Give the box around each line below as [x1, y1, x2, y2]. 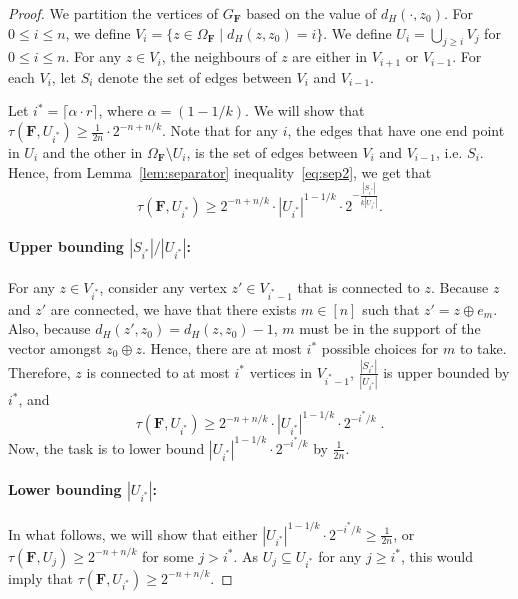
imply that [8, 567, 73, 588]
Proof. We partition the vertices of [8, 3, 219, 23]
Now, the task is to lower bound [8, 437, 205, 458]
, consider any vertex [99, 277, 227, 298]
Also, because [8, 318, 91, 339]
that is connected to [297, 277, 420, 298]
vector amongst [8, 338, 102, 359]
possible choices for [321, 338, 439, 359]
